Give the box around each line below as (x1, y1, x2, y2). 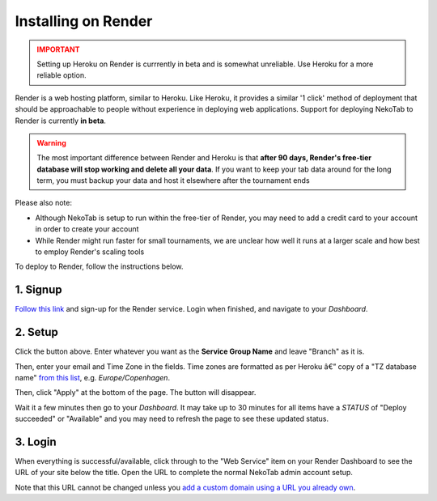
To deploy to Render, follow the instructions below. (15, 261, 184, 271)
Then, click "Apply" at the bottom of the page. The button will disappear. (15, 388, 257, 397)
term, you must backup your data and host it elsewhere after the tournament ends (36, 176, 311, 185)
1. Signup (15, 283, 62, 297)
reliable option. (36, 70, 87, 80)
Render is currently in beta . (15, 116, 107, 125)
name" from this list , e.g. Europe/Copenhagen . (15, 373, 170, 382)
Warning (36, 138, 66, 147)
